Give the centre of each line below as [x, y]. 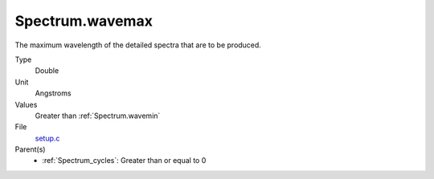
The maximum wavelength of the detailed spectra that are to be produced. [138, 45]
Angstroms [53, 93]
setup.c [47, 138]
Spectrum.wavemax [84, 21]
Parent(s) [30, 149]
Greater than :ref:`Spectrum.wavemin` [98, 116]
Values [26, 104]
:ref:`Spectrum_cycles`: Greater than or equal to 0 [124, 161]
